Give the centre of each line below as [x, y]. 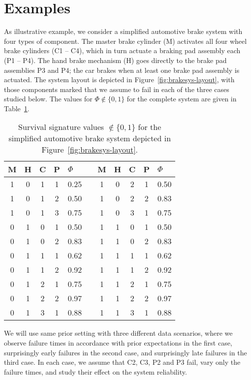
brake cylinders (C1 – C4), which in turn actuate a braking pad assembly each [122, 50]
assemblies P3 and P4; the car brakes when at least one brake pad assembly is [122, 70]
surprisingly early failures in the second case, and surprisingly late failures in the [125, 352]
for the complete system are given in [182, 99]
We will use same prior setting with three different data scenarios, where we [118, 333]
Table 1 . [17, 108]
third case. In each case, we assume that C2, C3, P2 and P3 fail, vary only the [122, 362]
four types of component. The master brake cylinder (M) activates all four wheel [125, 41]
